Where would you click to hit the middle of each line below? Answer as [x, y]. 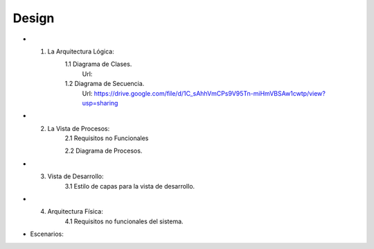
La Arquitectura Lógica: [81, 51]
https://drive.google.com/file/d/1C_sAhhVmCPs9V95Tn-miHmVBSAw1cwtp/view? [210, 93]
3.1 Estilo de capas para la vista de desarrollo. [130, 186]
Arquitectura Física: [75, 212]
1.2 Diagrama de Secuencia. [105, 84]
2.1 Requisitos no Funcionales [107, 138]
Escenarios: [47, 234]
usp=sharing [100, 103]
